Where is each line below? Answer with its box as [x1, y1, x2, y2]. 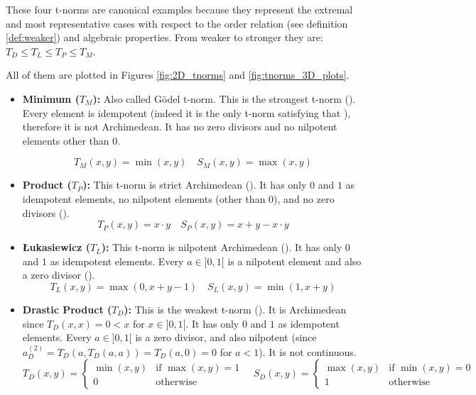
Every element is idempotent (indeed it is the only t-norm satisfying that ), [22, 105, 351, 120]
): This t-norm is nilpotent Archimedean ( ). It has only [101, 240, 342, 255]
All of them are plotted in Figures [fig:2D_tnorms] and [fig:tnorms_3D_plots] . [6, 67, 350, 82]
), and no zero [274, 191, 335, 206]
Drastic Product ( [22, 301, 112, 316]
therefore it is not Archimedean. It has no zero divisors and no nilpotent [22, 119, 337, 134]
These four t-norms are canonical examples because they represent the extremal [6, 2, 353, 16]
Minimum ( [22, 91, 80, 106]
